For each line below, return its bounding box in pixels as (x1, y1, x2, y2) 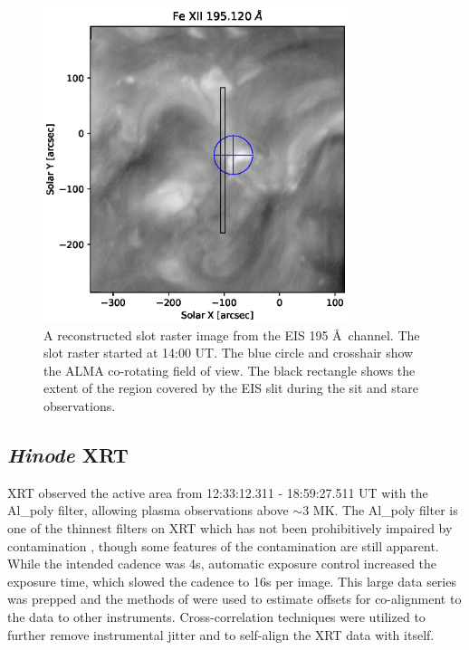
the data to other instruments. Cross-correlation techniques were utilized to (7, 607, 426, 626)
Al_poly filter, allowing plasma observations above (7, 501, 289, 520)
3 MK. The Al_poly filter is (302, 501, 458, 520)
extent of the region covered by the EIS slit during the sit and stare (43, 378, 418, 397)
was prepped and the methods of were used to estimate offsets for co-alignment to (7, 589, 462, 608)
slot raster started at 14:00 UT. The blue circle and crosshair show (43, 343, 414, 362)
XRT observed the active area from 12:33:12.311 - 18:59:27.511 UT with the (7, 483, 428, 502)
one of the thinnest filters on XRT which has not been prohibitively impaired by (7, 518, 453, 537)
